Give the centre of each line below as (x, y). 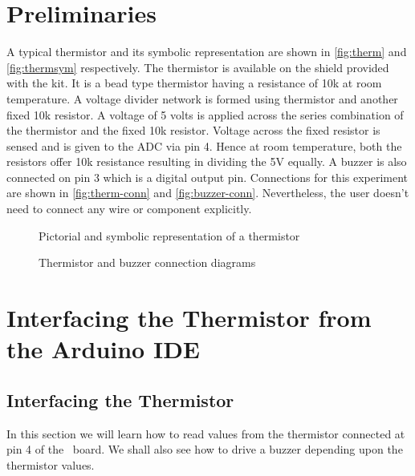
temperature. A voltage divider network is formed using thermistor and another (202, 98)
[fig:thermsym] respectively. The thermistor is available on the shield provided (198, 67)
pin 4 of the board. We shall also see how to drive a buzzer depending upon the (205, 449)
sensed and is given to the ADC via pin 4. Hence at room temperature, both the (204, 145)
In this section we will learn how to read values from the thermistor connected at (206, 433)
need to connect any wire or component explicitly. (129, 209)
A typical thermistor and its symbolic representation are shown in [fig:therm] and (207, 52)
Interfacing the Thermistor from (189, 318)
